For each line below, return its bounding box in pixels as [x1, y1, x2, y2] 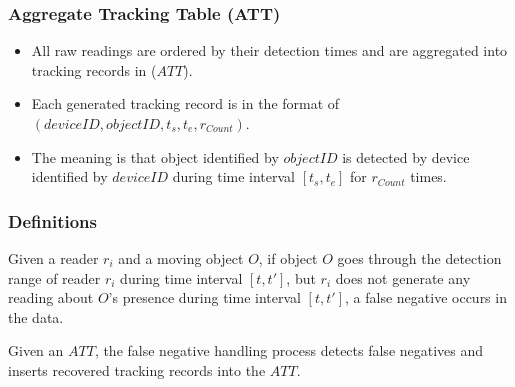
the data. [8, 306, 64, 327]
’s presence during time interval [108, 287, 301, 308]
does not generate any [335, 267, 471, 288]
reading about [8, 287, 94, 308]
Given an [8, 340, 64, 361]
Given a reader [8, 248, 99, 268]
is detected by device [342, 146, 470, 167]
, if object [258, 248, 318, 268]
